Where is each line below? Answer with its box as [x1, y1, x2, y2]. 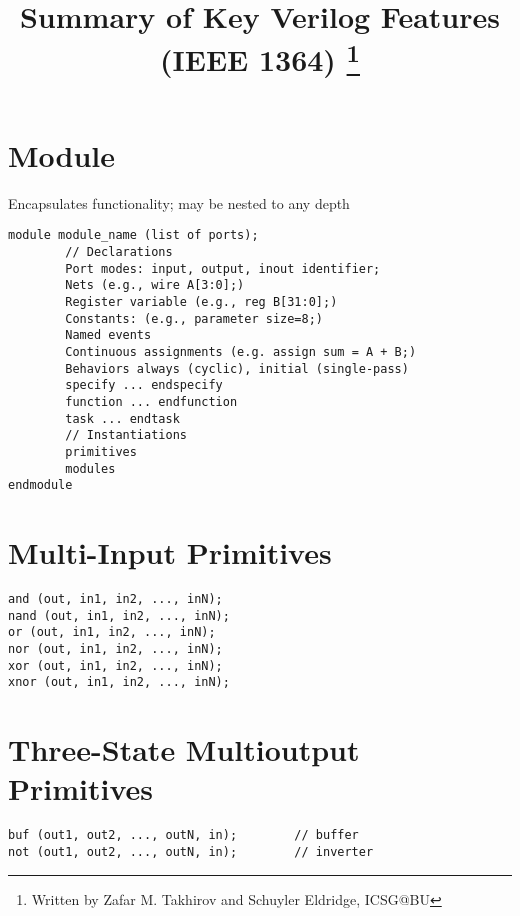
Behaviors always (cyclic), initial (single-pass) [65, 361, 409, 376]
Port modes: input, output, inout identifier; [65, 261, 381, 276]
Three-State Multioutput [8, 729, 360, 770]
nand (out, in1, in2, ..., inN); [8, 608, 230, 623]
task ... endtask [65, 411, 180, 426]
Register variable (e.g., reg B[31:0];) [65, 295, 338, 310]
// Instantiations [65, 428, 187, 443]
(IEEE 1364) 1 [159, 35, 360, 80]
